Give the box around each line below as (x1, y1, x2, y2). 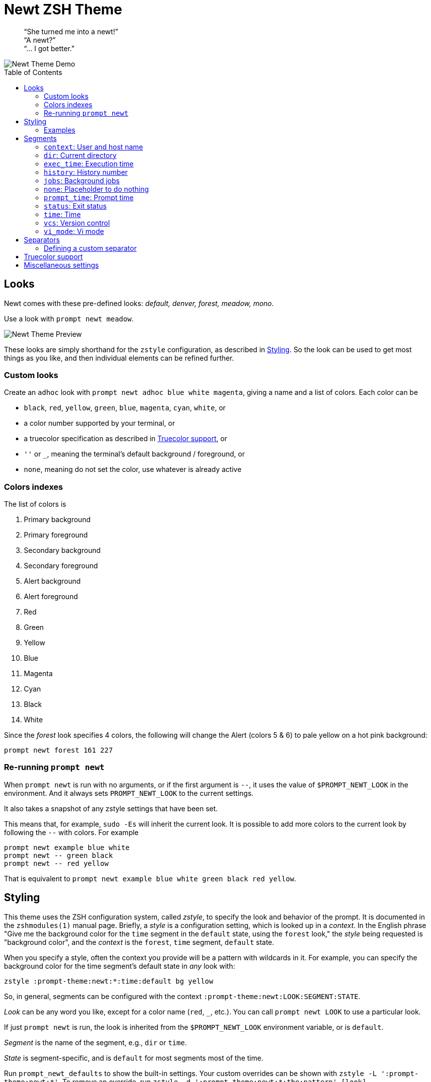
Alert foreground (24, 592, 78, 601)
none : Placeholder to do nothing (44, 184, 149, 193)
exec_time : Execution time (44, 159, 134, 168)
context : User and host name (44, 142, 143, 151)
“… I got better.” (24, 44, 74, 53)
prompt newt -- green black (4, 851, 113, 859)
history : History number (44, 167, 128, 176)
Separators (24, 235, 60, 244)
